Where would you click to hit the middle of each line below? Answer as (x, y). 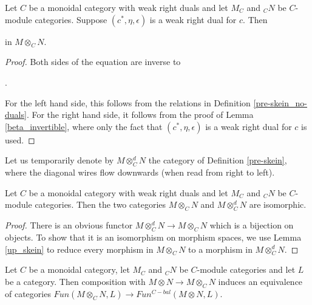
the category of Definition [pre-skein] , (218, 160)
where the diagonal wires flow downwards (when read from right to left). (140, 172)
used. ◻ (20, 139)
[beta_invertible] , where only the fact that (84, 126)
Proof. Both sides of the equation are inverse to (93, 62)
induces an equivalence (260, 281)
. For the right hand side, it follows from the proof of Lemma (140, 115)
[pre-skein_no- (280, 102)
